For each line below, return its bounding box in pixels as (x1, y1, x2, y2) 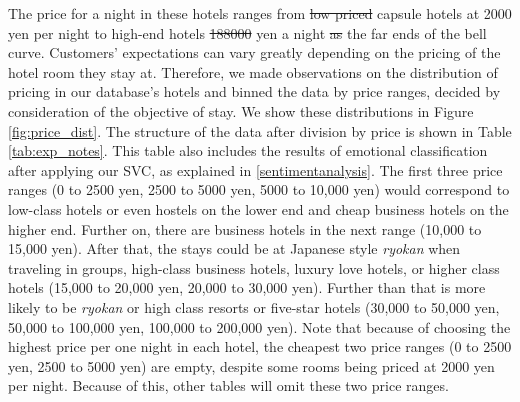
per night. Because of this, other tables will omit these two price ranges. (8, 375, 449, 396)
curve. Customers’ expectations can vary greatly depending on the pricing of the (8, 42, 501, 63)
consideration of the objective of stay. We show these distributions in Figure (8, 100, 474, 121)
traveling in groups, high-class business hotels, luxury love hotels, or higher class (8, 257, 500, 278)
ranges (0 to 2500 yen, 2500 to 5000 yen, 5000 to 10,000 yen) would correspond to (8, 179, 510, 200)
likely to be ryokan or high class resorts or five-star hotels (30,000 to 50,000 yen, (8, 296, 500, 317)
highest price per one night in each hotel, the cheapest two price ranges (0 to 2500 (8, 336, 512, 357)
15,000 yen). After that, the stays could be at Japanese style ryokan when (8, 238, 461, 259)
